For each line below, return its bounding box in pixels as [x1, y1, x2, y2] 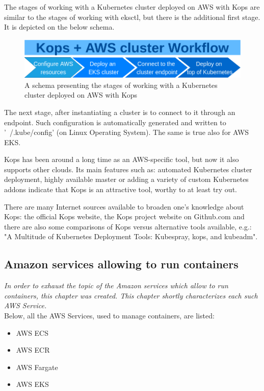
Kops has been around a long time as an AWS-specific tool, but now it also [4, 154, 239, 165]
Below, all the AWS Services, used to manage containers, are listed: [4, 310, 215, 321]
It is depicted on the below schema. [4, 21, 115, 32]
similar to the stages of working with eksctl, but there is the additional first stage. [4, 11, 260, 22]
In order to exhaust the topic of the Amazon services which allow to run [4, 280, 228, 291]
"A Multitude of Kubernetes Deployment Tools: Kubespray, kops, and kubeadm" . [4, 231, 258, 242]
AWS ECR [16, 344, 50, 355]
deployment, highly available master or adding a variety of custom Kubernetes [4, 174, 249, 185]
